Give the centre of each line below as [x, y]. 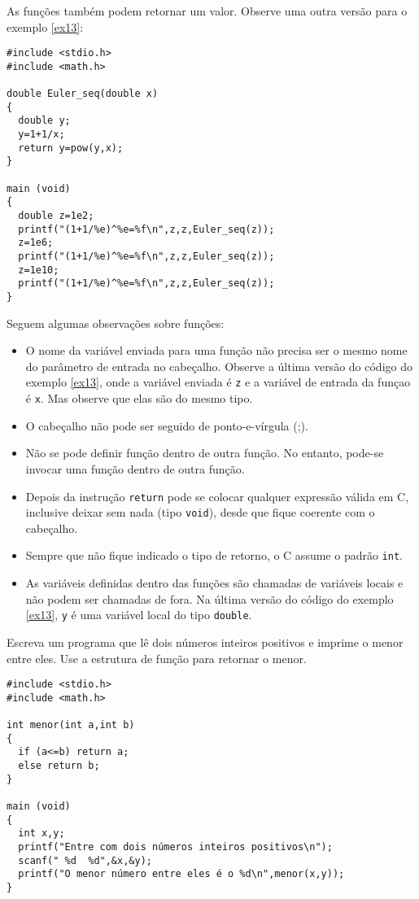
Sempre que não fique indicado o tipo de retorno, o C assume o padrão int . [214, 555]
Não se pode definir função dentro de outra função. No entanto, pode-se [205, 453]
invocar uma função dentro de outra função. [135, 468]
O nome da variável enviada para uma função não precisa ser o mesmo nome [216, 350]
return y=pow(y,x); [71, 148]
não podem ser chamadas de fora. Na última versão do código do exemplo [209, 598]
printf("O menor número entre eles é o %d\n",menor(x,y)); [181, 874]
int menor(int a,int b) [71, 725]
